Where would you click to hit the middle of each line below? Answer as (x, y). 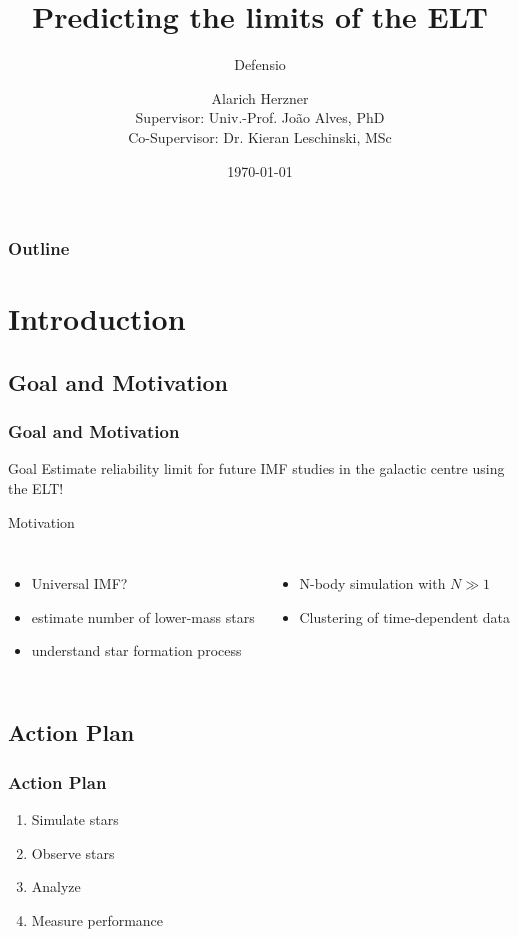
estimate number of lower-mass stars (143, 616)
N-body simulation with (372, 583)
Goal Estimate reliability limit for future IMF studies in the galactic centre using (256, 468)
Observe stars (73, 852)
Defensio (260, 64)
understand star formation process (136, 650)
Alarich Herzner (260, 97)
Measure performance (97, 919)
